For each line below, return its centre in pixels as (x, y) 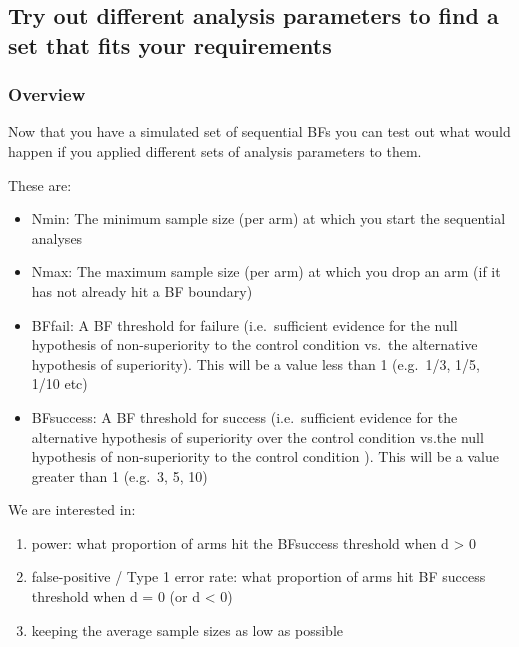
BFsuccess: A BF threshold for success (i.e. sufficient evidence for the (244, 416)
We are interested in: (72, 509)
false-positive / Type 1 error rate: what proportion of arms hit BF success (258, 576)
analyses (57, 237)
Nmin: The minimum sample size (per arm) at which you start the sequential (268, 218)
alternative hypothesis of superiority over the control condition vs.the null (257, 436)
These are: (40, 184)
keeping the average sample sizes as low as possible (187, 629)
